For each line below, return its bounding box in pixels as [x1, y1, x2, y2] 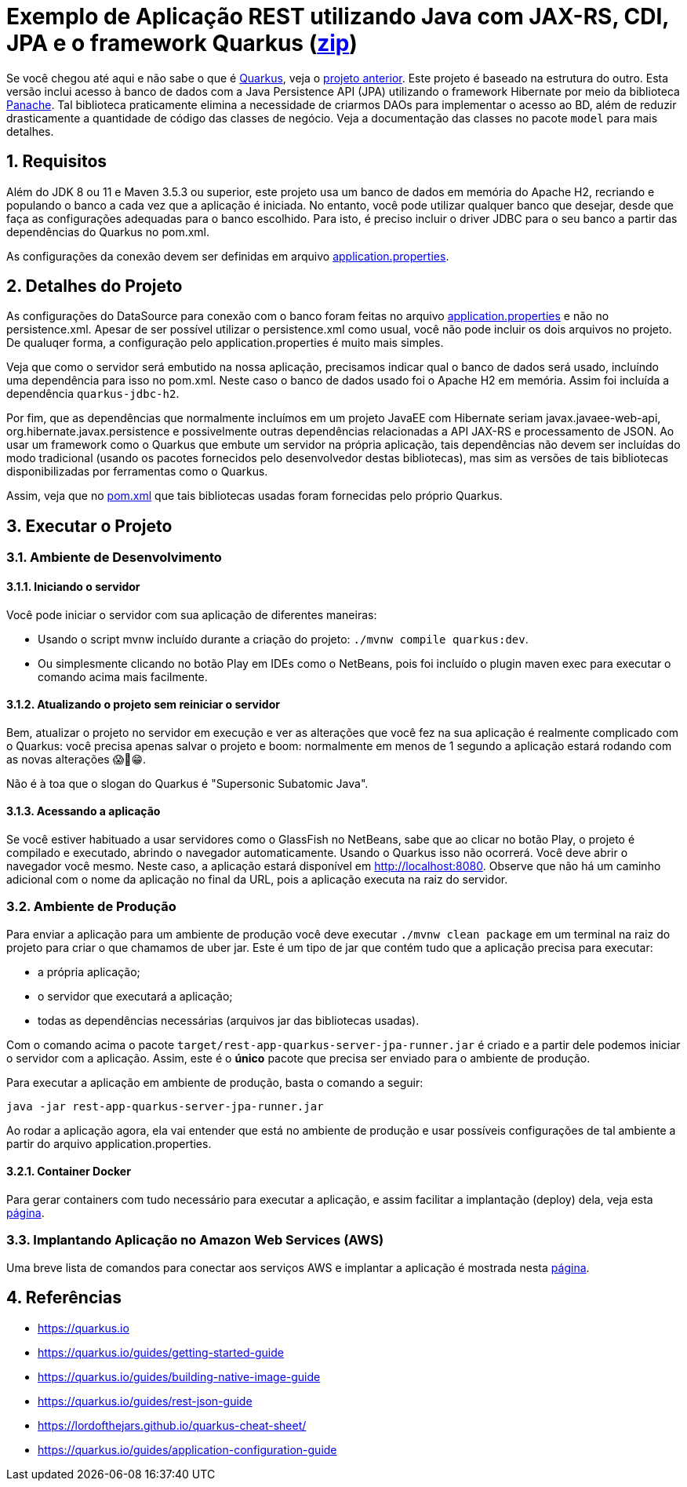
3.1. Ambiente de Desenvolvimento [6, 549, 222, 566]
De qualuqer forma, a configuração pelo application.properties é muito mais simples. [6, 336, 444, 350]
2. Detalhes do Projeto [6, 276, 183, 297]
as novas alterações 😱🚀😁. [6, 752, 147, 766]
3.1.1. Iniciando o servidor [6, 579, 140, 593]
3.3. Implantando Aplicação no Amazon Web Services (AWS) [6, 1232, 384, 1248]
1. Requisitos [6, 151, 107, 172]
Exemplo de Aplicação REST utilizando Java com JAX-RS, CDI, [6, 3, 669, 30]
